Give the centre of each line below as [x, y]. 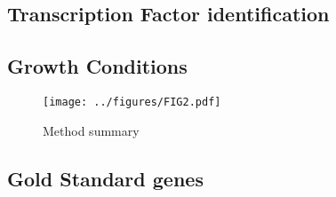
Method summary [91, 130]
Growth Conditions [97, 66]
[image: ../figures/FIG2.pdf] [132, 102]
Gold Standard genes [105, 178]
